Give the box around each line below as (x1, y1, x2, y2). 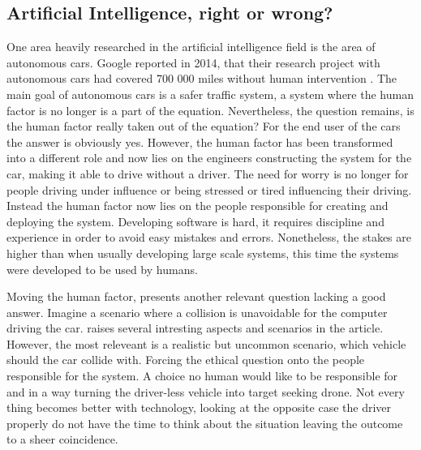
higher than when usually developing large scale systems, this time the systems (6, 244, 399, 261)
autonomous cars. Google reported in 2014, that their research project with (6, 54, 380, 71)
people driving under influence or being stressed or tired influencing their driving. (6, 181, 412, 198)
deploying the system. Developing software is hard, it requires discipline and (6, 212, 384, 229)
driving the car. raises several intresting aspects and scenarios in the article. (6, 319, 384, 336)
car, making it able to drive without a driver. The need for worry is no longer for (6, 165, 409, 182)
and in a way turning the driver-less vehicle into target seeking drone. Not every (6, 383, 405, 400)
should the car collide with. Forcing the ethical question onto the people (6, 351, 365, 368)
